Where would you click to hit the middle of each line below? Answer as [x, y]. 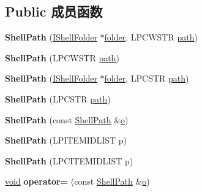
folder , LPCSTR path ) [147, 78]
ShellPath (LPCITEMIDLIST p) [69, 160]
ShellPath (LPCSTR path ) [58, 98]
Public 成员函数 [54, 11]
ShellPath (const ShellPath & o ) [67, 119]
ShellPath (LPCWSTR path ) [62, 57]
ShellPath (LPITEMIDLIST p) [66, 140]
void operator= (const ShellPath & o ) [77, 181]
